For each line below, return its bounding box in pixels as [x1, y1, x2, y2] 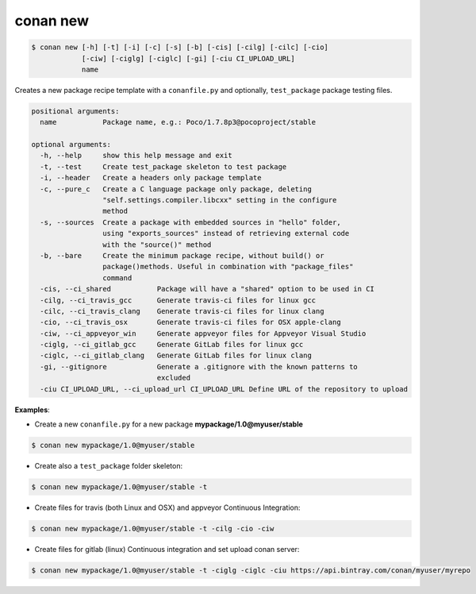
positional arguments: [31, 106, 120, 115]
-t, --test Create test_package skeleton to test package [40, 162, 287, 171]
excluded [156, 373, 190, 383]
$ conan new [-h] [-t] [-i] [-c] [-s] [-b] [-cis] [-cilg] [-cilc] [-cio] [31, 43, 329, 52]
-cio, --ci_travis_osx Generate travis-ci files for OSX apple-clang [40, 318, 341, 327]
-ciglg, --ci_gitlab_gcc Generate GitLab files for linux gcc [40, 340, 304, 349]
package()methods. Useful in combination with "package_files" [102, 262, 354, 272]
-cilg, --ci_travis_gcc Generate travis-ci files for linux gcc [40, 295, 317, 305]
